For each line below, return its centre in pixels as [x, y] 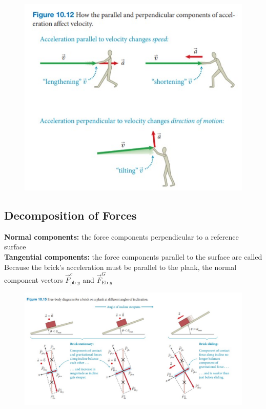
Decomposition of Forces [70, 215]
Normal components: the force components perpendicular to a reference [121, 236]
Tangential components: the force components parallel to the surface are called [133, 257]
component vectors [34, 279]
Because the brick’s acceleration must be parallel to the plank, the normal [120, 267]
